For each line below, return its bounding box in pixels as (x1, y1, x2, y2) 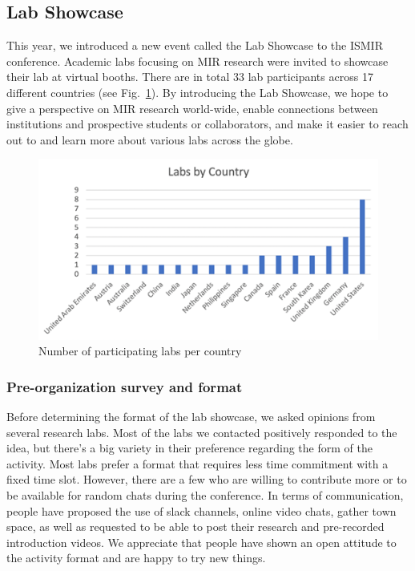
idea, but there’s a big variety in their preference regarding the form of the (6, 439, 373, 456)
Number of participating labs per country (38, 342, 242, 359)
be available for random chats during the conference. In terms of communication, (6, 487, 404, 504)
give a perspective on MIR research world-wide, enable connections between (6, 99, 378, 116)
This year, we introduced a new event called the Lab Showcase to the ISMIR (6, 37, 383, 54)
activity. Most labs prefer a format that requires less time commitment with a (6, 455, 389, 472)
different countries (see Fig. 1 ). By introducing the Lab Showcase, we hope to (6, 83, 389, 100)
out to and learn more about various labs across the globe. (6, 131, 293, 148)
